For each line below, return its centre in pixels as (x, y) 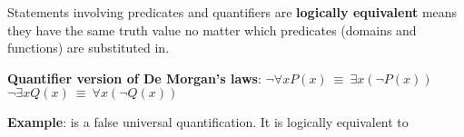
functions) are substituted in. (89, 48)
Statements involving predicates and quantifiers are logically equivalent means (232, 12)
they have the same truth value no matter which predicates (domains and (212, 29)
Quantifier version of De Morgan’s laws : (134, 78)
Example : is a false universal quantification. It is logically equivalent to (208, 122)
